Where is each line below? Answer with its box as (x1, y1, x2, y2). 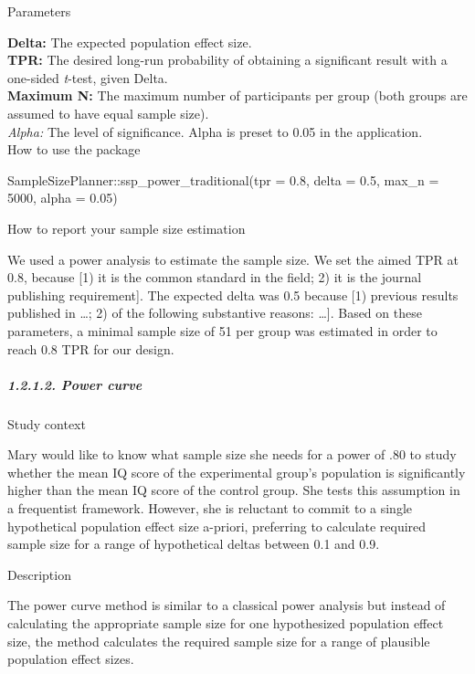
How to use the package (7, 140, 141, 159)
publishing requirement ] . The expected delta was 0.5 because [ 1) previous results (7, 285, 459, 304)
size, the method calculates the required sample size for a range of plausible (7, 631, 430, 650)
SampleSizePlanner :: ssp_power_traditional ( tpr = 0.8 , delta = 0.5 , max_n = (7, 170, 439, 189)
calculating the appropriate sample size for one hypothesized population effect (7, 614, 444, 632)
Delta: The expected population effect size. (7, 32, 252, 51)
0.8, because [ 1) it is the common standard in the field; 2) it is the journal (7, 268, 422, 287)
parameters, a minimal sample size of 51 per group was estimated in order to (7, 321, 438, 340)
